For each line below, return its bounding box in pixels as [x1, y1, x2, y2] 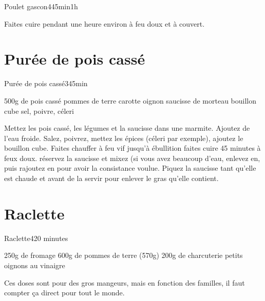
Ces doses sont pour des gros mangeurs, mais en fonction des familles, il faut [4, 277, 245, 288]
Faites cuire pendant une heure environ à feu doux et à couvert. [4, 18, 205, 29]
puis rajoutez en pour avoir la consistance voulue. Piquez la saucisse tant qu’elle [4, 163, 256, 173]
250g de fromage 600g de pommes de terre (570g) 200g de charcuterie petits [4, 250, 243, 260]
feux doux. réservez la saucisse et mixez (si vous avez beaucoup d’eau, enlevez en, [4, 152, 260, 163]
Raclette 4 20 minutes [4, 232, 68, 243]
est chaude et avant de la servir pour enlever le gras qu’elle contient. [4, 173, 219, 184]
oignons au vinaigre [4, 259, 65, 270]
